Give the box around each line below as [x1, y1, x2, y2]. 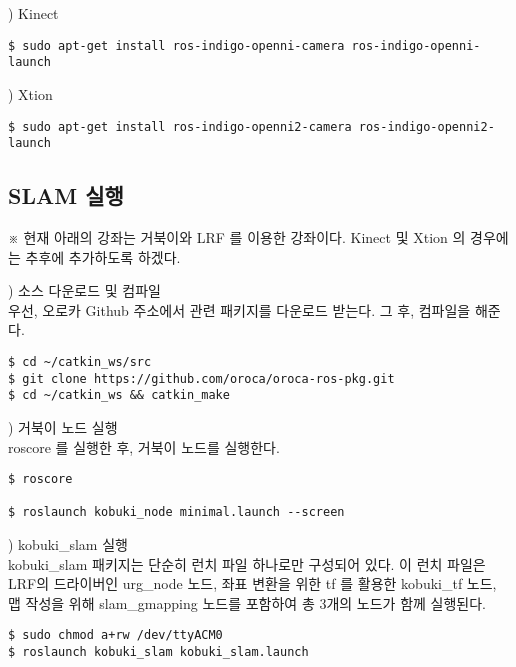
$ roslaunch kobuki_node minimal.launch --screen [8, 505, 345, 520]
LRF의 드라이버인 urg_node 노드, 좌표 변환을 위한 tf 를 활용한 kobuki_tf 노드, [8, 573, 497, 594]
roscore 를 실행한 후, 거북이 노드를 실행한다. [8, 436, 280, 457]
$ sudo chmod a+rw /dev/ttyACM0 [8, 628, 223, 643]
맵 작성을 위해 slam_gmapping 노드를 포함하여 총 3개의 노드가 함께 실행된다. [8, 592, 486, 613]
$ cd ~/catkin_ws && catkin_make [8, 388, 230, 403]
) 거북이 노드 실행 [8, 416, 118, 437]
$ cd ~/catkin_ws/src [8, 354, 152, 369]
